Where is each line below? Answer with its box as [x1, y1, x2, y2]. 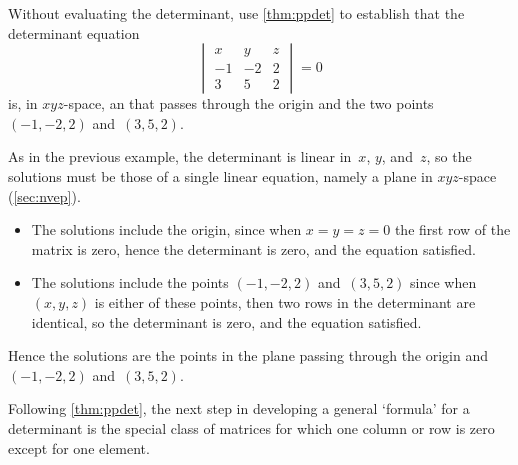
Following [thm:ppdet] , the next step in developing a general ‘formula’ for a [8, 398, 470, 419]
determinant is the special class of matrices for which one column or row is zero [8, 417, 495, 438]
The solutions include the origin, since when [31, 219, 302, 240]
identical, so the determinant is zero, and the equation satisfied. [31, 311, 422, 332]
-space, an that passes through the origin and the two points [63, 93, 434, 114]
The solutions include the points [31, 272, 229, 293]
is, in [8, 93, 38, 114]
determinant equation [8, 22, 140, 43]
